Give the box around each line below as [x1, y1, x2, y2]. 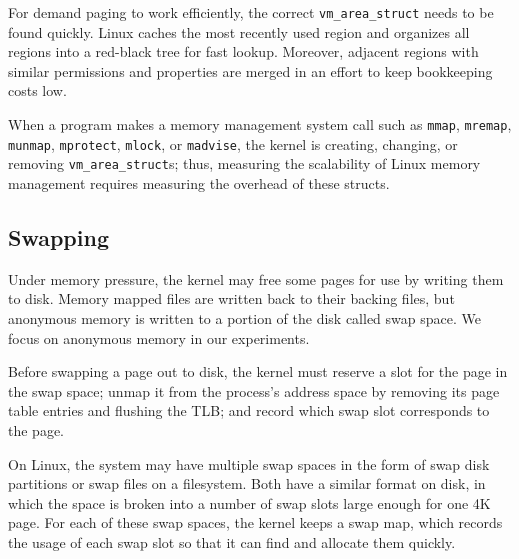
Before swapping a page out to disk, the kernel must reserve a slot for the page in [8, 361, 508, 382]
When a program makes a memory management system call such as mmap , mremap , [8, 114, 512, 135]
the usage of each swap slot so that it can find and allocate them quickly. [8, 531, 456, 552]
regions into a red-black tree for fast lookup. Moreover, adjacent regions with [8, 41, 479, 62]
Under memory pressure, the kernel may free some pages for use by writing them [8, 268, 504, 289]
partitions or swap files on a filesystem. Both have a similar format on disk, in [8, 473, 486, 494]
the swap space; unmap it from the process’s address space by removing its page [8, 380, 500, 401]
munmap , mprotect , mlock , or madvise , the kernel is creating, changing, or [8, 133, 458, 154]
